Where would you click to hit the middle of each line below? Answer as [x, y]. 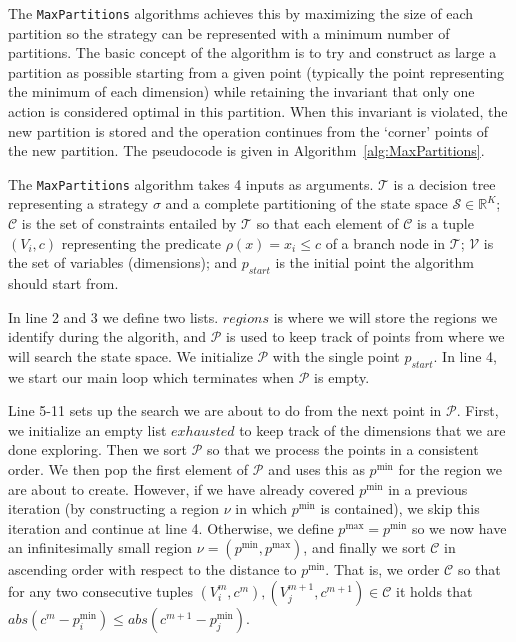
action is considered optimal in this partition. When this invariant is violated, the [258, 111]
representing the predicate [141, 242]
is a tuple [445, 223]
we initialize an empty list [87, 429]
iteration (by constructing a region [113, 508]
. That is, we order [382, 569]
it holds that [434, 590]
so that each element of [327, 223]
